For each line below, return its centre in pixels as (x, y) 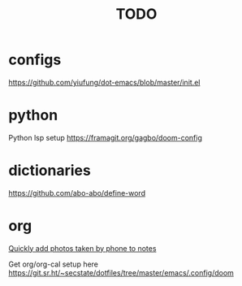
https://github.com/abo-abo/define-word (77, 193)
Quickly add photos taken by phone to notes (82, 248)
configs (35, 60)
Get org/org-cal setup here (54, 264)
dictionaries (50, 171)
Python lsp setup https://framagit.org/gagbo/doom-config (106, 137)
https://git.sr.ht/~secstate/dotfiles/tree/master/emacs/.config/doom (121, 272)
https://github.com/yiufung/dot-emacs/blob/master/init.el (104, 82)
